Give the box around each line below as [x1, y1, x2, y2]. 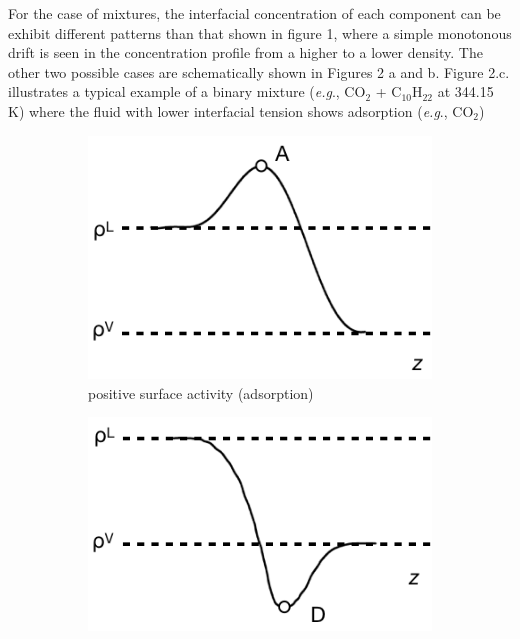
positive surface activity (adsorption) [88, 382, 314, 403]
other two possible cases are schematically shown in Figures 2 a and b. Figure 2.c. [8, 61, 510, 82]
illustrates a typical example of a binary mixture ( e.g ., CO [8, 81, 366, 102]
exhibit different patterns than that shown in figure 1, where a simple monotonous [8, 22, 512, 43]
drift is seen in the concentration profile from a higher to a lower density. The [8, 42, 483, 63]
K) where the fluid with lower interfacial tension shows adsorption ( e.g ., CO [8, 100, 474, 121]
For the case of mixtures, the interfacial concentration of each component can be [8, 3, 501, 23]
